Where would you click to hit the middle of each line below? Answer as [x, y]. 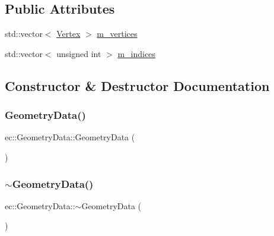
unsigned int [79, 53]
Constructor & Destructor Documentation [137, 85]
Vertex [68, 34]
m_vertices [117, 34]
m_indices [136, 53]
